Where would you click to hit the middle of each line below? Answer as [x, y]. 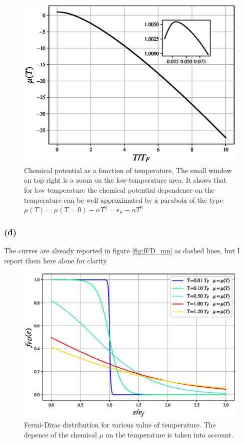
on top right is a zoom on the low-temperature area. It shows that [125, 180]
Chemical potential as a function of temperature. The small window [128, 170]
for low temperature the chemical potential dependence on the [119, 189]
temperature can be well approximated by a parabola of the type [123, 199]
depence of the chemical [60, 434]
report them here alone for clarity [55, 260]
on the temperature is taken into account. [169, 434]
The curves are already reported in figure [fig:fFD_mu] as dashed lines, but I [122, 250]
